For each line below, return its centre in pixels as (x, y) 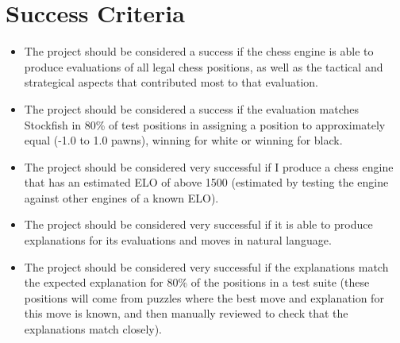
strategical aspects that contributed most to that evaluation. (171, 82)
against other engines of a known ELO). (121, 197)
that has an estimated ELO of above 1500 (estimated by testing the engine (206, 182)
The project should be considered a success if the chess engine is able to (199, 51)
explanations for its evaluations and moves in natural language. (178, 240)
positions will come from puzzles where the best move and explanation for (204, 297)
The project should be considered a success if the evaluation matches (192, 108)
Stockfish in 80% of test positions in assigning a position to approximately (205, 124)
